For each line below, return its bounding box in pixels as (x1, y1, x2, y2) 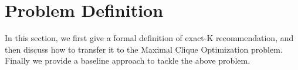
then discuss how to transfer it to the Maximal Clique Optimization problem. (5, 43, 283, 55)
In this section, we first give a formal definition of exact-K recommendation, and (5, 32, 294, 44)
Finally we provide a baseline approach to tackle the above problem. (5, 54, 250, 67)
